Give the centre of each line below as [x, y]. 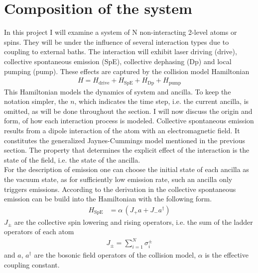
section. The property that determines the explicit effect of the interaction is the [127, 150]
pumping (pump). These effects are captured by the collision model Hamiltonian [127, 71]
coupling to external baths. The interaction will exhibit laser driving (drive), [121, 51]
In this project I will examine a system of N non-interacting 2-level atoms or [121, 32]
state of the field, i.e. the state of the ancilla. [72, 159]
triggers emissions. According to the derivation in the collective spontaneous [120, 189]
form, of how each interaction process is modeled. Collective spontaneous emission [129, 121]
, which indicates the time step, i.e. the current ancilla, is [162, 101]
